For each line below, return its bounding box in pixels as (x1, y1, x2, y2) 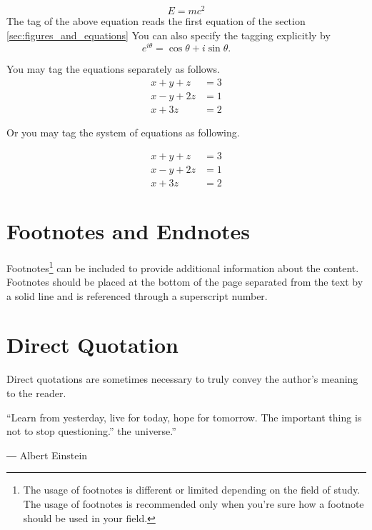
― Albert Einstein (6, 447, 88, 462)
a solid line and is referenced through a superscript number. (6, 288, 268, 303)
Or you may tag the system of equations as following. (6, 125, 240, 140)
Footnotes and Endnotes (6, 216, 250, 245)
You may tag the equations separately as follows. (6, 61, 220, 76)
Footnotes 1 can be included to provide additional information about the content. (6, 258, 359, 275)
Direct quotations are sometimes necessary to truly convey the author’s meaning (6, 371, 358, 386)
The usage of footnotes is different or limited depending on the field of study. (23, 482, 361, 497)
